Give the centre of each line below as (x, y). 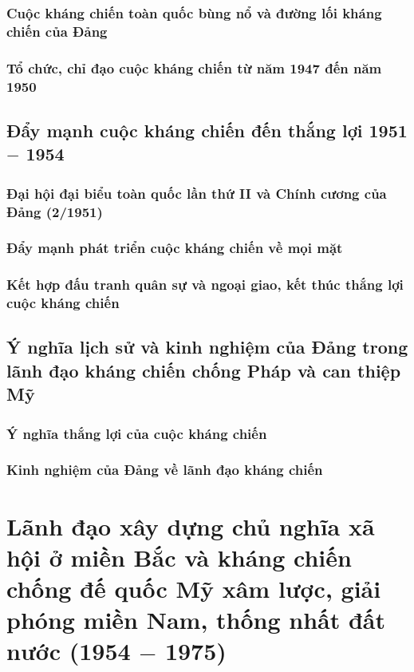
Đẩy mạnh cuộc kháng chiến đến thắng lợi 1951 (207, 130)
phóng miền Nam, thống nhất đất (196, 620)
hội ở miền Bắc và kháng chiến (179, 557)
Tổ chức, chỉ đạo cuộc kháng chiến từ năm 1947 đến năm (194, 67)
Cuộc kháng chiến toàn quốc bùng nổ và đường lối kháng (194, 12)
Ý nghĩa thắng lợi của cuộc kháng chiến (137, 433)
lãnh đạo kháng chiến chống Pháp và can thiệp (204, 370)
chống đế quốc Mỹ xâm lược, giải (194, 588)
